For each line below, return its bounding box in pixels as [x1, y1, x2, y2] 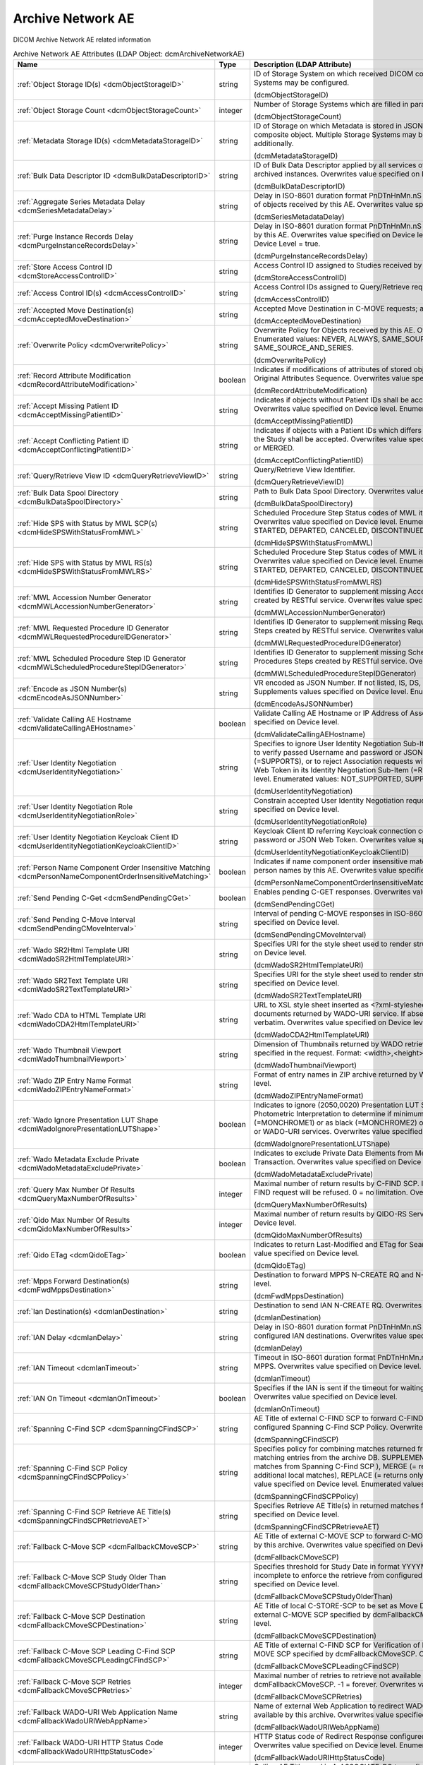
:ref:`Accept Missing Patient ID [17, 401, 119, 411]
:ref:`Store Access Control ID [17, 262, 113, 272]
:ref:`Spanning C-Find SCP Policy [17, 1464, 128, 1473]
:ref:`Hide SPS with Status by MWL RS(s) [17, 558, 153, 568]
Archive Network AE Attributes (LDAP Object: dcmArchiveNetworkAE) [13, 49, 245, 59]
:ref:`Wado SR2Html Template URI [17, 945, 130, 955]
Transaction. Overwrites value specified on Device [254, 1157, 422, 1167]
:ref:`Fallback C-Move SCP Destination [17, 1612, 146, 1622]
